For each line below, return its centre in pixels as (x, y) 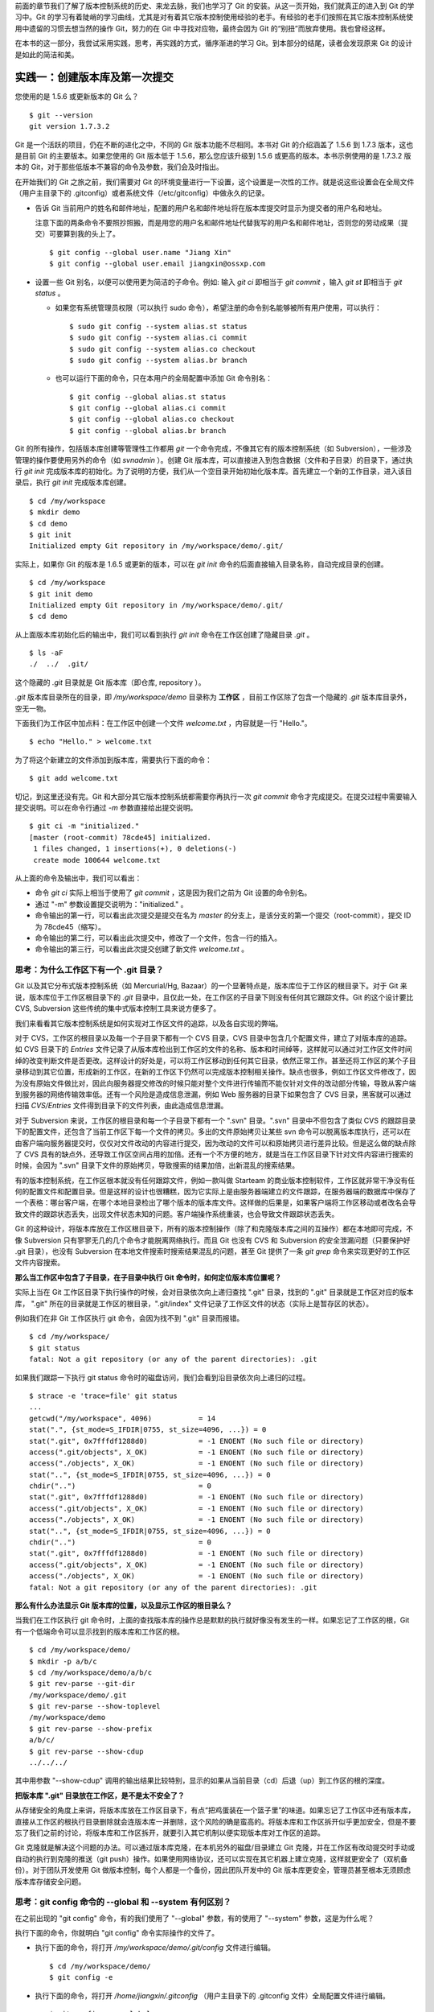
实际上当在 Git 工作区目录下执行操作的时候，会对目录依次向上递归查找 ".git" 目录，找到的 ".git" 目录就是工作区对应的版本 (214, 1293)
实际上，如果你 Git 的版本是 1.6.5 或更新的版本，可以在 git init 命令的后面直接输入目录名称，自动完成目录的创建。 (201, 564)
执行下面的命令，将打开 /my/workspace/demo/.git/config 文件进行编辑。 (155, 1948)
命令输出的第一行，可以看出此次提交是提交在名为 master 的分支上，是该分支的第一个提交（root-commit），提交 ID (223, 915)
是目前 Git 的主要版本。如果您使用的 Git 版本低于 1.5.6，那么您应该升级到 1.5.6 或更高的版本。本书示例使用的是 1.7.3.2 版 (213, 156)
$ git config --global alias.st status (148, 397)
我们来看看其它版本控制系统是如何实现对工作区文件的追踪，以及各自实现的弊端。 (149, 1023)
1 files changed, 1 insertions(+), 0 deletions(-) (135, 849)
